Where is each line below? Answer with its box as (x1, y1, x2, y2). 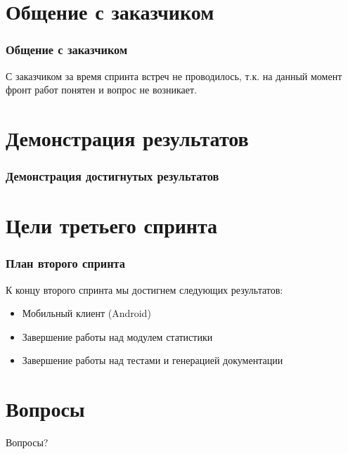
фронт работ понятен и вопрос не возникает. (6, 82, 197, 97)
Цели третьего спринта (6, 211, 218, 240)
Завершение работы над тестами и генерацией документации (22, 353, 283, 368)
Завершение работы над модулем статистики (22, 329, 213, 344)
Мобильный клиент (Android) (22, 306, 151, 320)
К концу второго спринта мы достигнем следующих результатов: (6, 282, 283, 297)
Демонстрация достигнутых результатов (6, 167, 219, 185)
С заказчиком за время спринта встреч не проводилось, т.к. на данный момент (6, 68, 342, 83)
